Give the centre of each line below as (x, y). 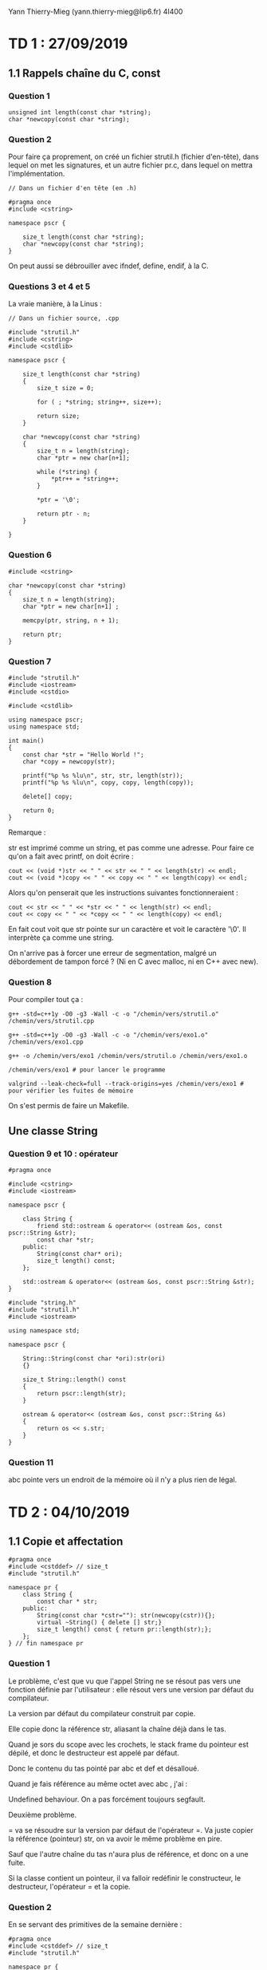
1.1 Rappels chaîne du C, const (84, 73)
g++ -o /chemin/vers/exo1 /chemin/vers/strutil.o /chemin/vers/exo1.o (128, 1056)
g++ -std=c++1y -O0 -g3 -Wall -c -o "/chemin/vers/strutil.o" (114, 1014)
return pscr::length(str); (82, 1394)
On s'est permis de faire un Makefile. (69, 1106)
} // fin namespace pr (46, 1644)
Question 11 (31, 1462)
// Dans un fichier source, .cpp (64, 318)
